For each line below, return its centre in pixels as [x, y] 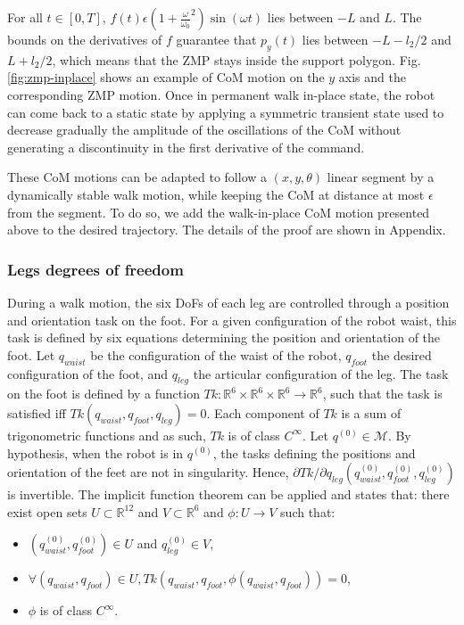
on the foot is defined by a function [104, 394]
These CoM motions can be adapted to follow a [137, 177]
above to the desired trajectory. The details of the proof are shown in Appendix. [227, 230]
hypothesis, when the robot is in [95, 452]
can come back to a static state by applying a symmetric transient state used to [226, 112]
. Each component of [263, 412]
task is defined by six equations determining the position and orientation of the [224, 337]
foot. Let [31, 354]
